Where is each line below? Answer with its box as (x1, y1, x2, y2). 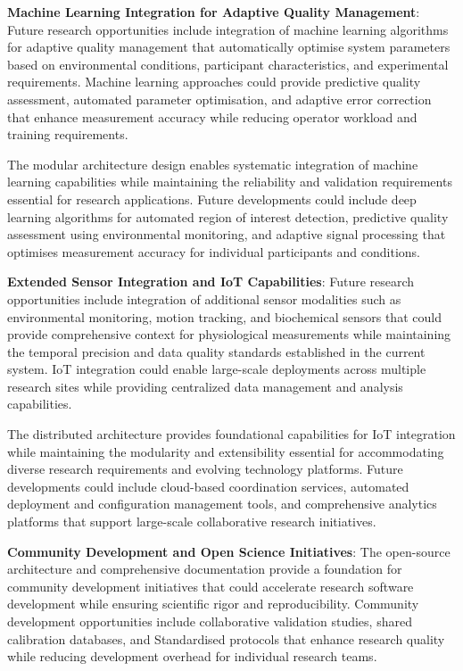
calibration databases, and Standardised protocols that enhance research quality (7, 629, 445, 648)
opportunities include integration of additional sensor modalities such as (7, 289, 401, 308)
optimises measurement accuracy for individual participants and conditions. (7, 242, 420, 261)
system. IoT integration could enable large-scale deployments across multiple (7, 360, 426, 378)
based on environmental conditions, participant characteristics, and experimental (7, 54, 449, 73)
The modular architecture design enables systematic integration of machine (7, 154, 418, 173)
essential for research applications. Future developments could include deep (7, 189, 417, 208)
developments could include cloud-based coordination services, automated (7, 476, 409, 495)
